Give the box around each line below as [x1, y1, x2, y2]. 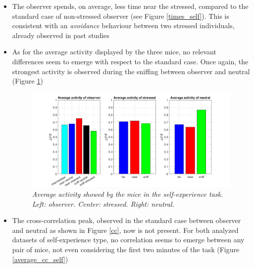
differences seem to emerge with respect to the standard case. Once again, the [12, 56, 249, 66]
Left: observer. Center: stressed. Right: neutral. [32, 198, 175, 209]
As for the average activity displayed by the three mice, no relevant [12, 46, 216, 57]
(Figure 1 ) [12, 76, 43, 86]
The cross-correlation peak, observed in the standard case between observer [12, 215, 241, 225]
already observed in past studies [12, 30, 109, 40]
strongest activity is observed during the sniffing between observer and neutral [12, 66, 250, 76]
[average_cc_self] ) [12, 254, 68, 264]
